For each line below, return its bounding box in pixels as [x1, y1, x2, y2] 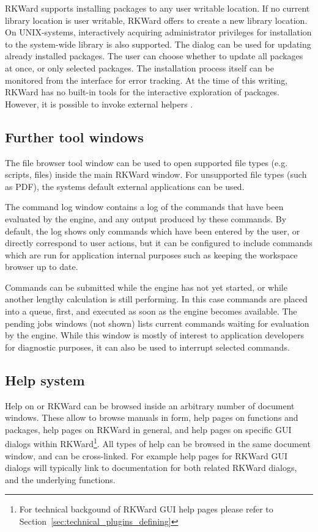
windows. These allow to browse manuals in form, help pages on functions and [5, 411, 298, 424]
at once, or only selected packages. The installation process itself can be [5, 61, 274, 74]
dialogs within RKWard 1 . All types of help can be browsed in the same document [5, 435, 311, 450]
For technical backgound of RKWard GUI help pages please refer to [19, 503, 273, 516]
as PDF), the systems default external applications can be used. [5, 180, 245, 192]
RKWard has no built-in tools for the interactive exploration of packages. [5, 86, 280, 98]
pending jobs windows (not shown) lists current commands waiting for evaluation [5, 316, 309, 329]
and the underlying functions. [5, 473, 116, 486]
